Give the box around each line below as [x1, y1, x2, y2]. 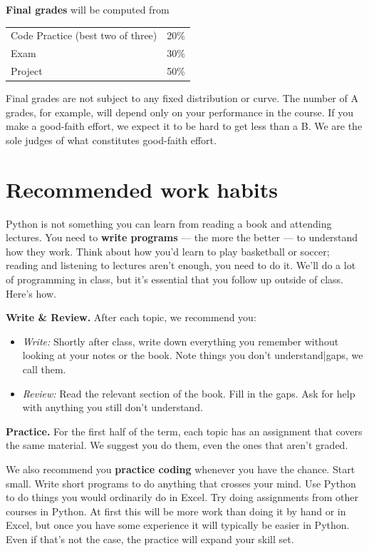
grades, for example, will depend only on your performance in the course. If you [6, 104, 354, 119]
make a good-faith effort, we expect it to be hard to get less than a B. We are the [6, 118, 363, 133]
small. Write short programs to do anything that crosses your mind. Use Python [6, 475, 356, 490]
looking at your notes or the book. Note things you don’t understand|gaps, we [22, 348, 363, 363]
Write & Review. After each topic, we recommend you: [6, 310, 256, 325]
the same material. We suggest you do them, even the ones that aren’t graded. [6, 438, 348, 453]
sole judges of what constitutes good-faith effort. [6, 132, 217, 147]
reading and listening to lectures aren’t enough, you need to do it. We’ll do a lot [6, 258, 356, 273]
